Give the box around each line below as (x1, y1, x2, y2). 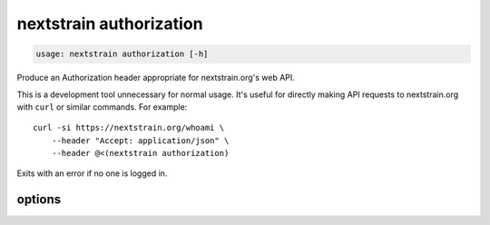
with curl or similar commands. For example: (16, 101, 188, 112)
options (16, 191, 62, 208)
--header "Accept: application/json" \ (51, 135, 230, 145)
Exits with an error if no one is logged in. (16, 168, 168, 179)
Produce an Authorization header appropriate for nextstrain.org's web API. (16, 73, 295, 83)
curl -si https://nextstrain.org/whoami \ (33, 122, 225, 133)
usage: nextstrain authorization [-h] (35, 49, 209, 59)
